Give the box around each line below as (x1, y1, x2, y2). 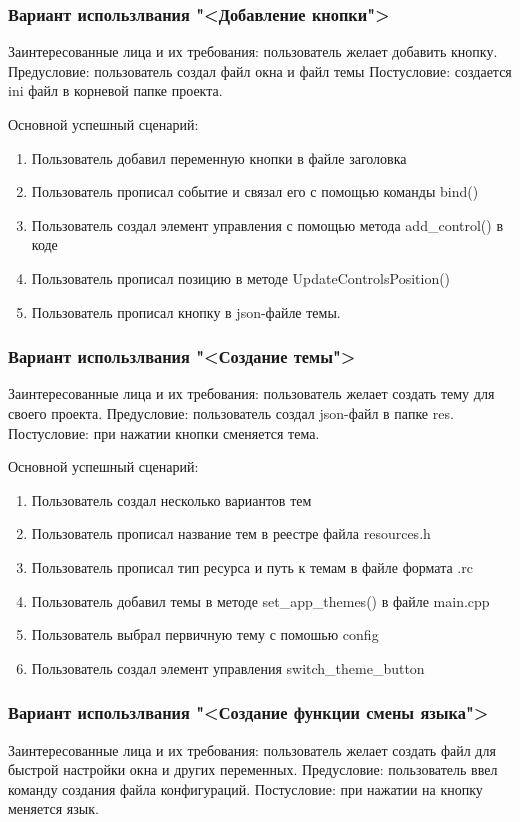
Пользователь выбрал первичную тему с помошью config (31, 624, 379, 645)
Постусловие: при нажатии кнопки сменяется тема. (8, 422, 320, 443)
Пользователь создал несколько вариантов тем (31, 489, 312, 510)
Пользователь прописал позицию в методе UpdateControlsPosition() (31, 267, 451, 288)
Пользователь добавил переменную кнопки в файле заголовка (31, 147, 407, 168)
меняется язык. (8, 798, 99, 819)
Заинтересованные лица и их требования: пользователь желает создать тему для (8, 383, 495, 404)
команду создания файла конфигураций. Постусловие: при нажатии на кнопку (8, 778, 483, 799)
